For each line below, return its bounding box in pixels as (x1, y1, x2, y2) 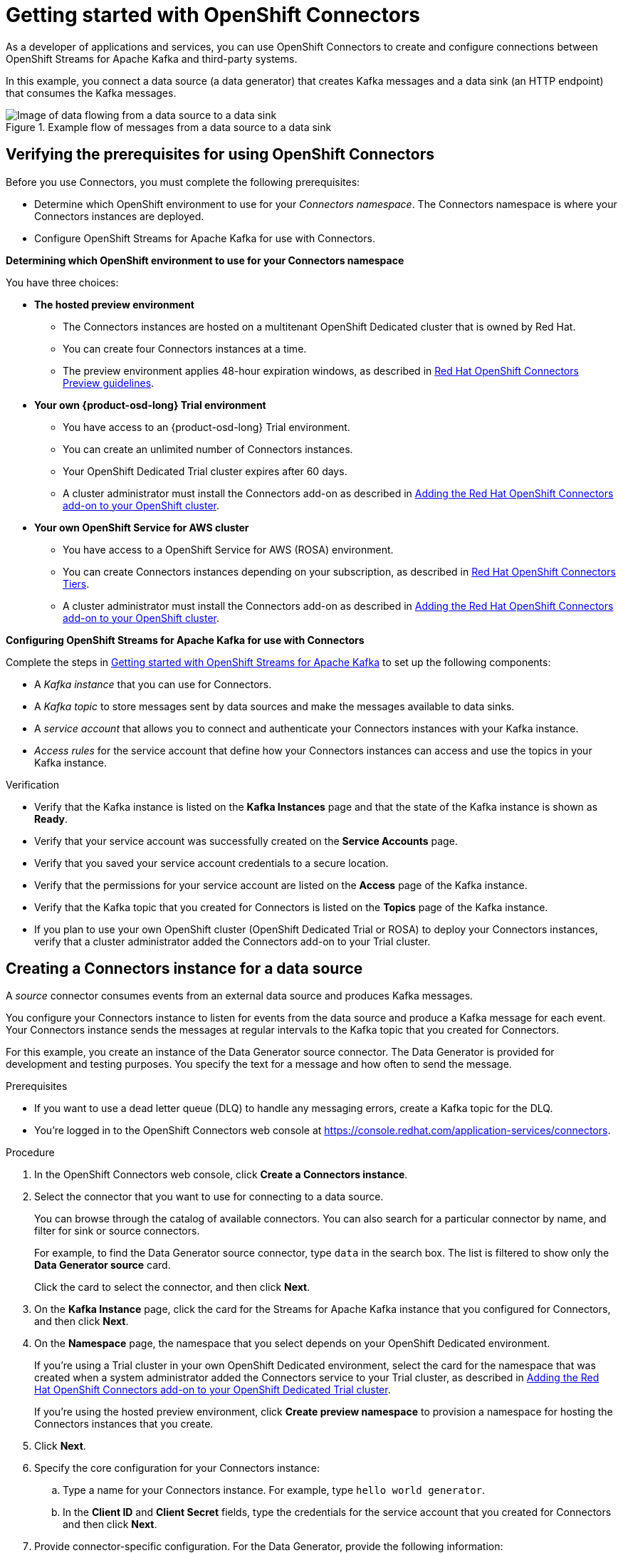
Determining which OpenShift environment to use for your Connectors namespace (6, 254, 404, 266)
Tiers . (63, 577, 90, 590)
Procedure (6, 1146, 55, 1159)
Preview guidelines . (63, 376, 155, 389)
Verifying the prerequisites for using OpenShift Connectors (6, 145, 435, 164)
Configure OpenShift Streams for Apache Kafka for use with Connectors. (34, 232, 375, 244)
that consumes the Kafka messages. (6, 86, 177, 99)
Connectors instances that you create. (34, 1418, 214, 1430)
